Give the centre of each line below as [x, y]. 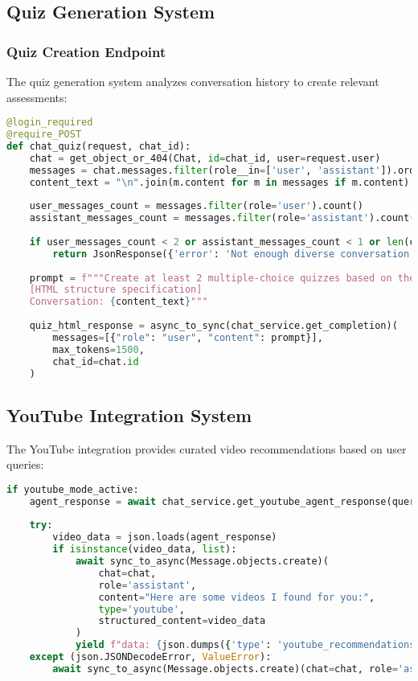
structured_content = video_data [182, 621]
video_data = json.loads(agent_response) [165, 537]
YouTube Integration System [129, 414]
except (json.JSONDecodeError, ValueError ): [150, 657]
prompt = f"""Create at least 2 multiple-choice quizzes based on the [222, 278]
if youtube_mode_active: [73, 489]
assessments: [37, 97]
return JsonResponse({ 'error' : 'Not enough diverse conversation [231, 254]
